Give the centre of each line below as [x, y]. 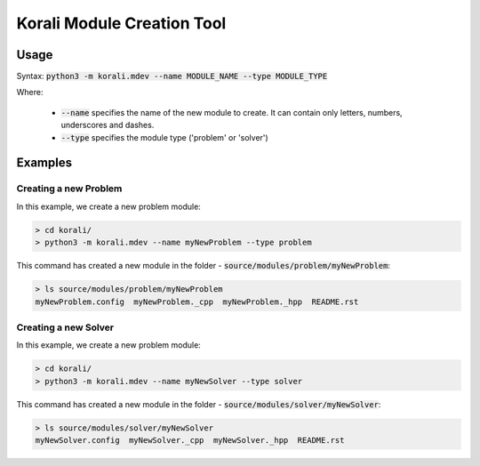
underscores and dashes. [108, 125]
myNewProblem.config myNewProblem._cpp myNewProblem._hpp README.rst [197, 301]
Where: [30, 92]
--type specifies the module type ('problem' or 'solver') [164, 137]
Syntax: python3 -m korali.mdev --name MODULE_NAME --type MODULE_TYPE [172, 76]
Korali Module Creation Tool [121, 23]
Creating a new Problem [69, 189]
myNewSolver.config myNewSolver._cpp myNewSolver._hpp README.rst [190, 440]
